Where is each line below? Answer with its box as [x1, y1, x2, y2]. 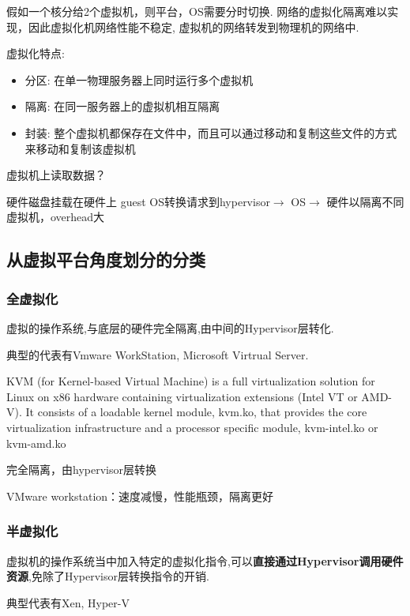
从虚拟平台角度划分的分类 [6, 247, 205, 272]
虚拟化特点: [6, 45, 65, 62]
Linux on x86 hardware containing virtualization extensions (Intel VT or [6, 388, 358, 404]
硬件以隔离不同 [326, 193, 404, 209]
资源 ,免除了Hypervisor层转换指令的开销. [6, 568, 209, 584]
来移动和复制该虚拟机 [24, 140, 136, 156]
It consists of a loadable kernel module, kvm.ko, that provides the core [25, 404, 367, 420]
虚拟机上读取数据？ [6, 167, 106, 183]
